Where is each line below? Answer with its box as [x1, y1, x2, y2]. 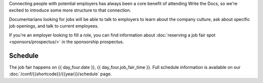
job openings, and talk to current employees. [9, 23, 99, 29]
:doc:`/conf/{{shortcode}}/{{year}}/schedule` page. [9, 71, 112, 77]
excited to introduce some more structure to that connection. [9, 7, 131, 13]
